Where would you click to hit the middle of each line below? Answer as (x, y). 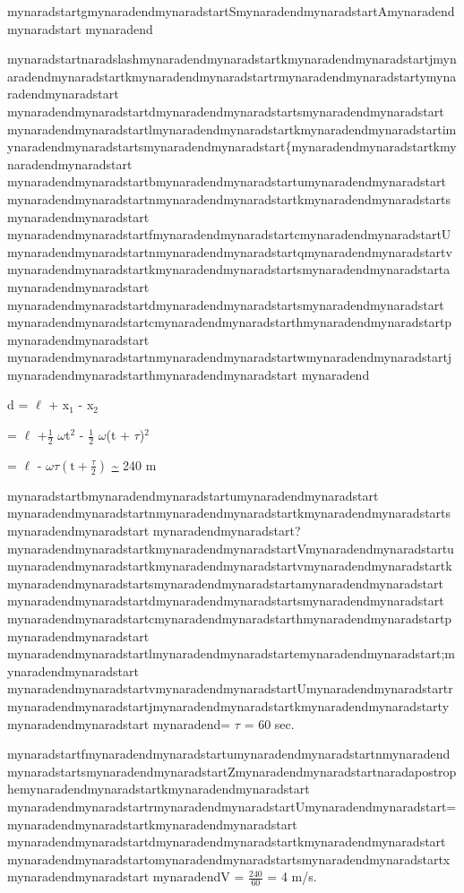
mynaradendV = (198, 876)
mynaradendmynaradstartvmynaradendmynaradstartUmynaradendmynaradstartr (230, 688)
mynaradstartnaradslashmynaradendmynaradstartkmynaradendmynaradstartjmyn (232, 59)
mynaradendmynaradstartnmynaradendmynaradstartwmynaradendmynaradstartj (230, 357)
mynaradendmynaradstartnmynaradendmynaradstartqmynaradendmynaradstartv (230, 251)
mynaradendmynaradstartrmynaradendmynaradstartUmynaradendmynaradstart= (232, 806)
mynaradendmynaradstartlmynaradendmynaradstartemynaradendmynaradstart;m (232, 653)
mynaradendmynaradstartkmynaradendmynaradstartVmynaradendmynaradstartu (231, 548)
